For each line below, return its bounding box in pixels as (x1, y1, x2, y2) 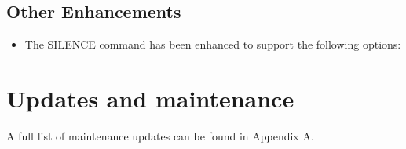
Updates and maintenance (6, 82, 294, 114)
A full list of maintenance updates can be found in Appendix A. (6, 127, 314, 144)
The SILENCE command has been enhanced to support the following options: (24, 36, 401, 53)
